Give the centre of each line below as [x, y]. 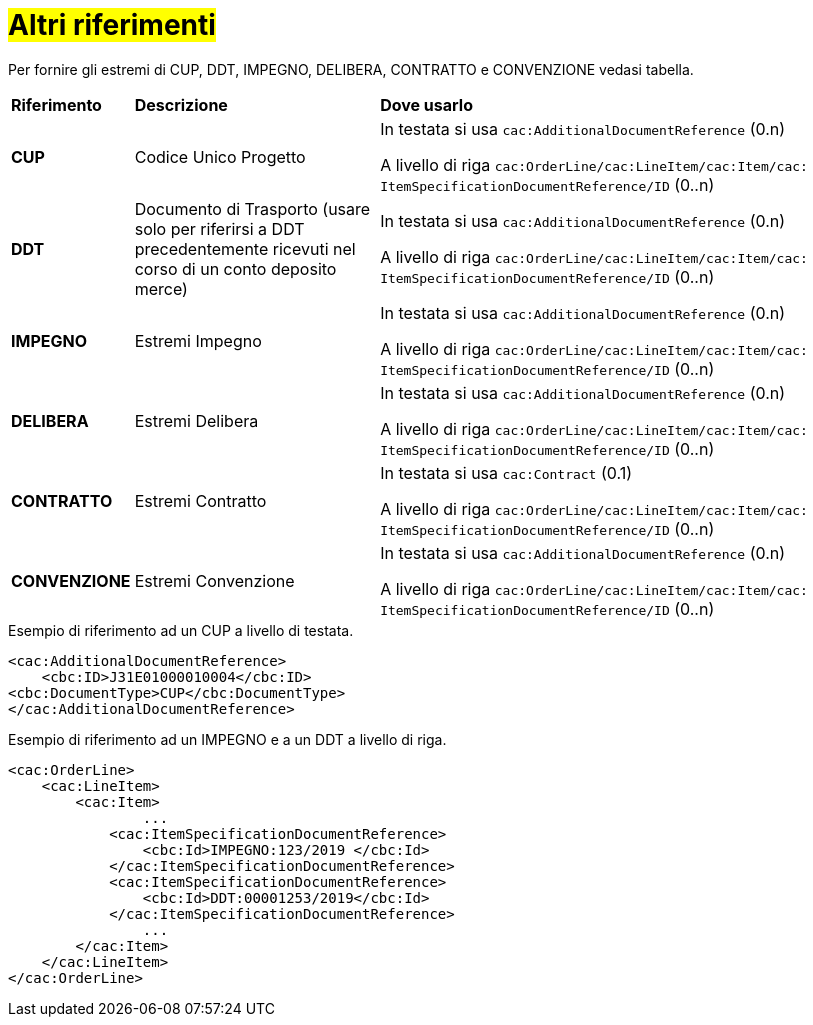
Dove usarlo [426, 104]
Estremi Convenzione [214, 580]
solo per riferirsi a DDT [219, 228]
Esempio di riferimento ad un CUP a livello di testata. [181, 630]
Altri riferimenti [112, 25]
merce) [161, 288]
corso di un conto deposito [235, 268]
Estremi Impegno [198, 340]
